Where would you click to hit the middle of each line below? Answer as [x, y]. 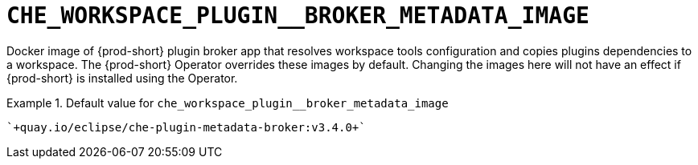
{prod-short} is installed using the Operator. [122, 78]
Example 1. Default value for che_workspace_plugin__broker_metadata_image [228, 103]
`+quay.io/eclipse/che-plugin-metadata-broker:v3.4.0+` [186, 127]
